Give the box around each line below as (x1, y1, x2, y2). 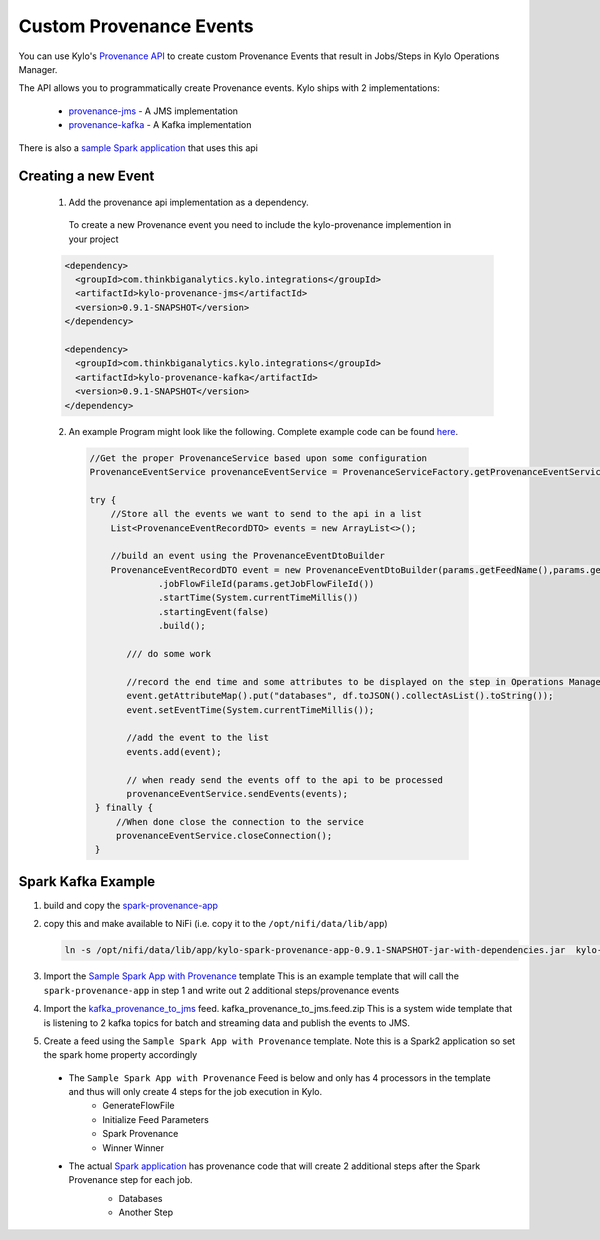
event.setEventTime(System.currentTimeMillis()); (126, 704, 375, 715)
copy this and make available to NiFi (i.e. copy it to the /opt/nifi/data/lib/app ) (43, 918, 388, 930)
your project (68, 233, 119, 245)
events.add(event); (126, 746, 222, 757)
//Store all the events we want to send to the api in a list (110, 508, 422, 520)
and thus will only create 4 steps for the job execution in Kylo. (68, 1086, 323, 1098)
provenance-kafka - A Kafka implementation (68, 119, 252, 131)
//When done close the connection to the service (115, 816, 364, 827)
